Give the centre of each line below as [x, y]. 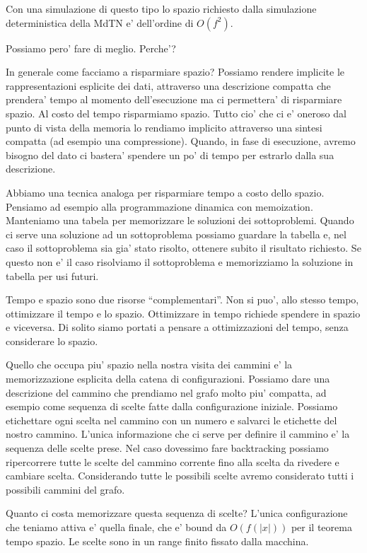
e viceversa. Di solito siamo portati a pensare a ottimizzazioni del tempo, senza [177, 327]
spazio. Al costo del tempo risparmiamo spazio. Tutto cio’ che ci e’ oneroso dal [176, 113]
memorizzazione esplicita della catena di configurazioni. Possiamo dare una [168, 379]
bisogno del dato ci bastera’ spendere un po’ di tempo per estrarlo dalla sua [170, 155]
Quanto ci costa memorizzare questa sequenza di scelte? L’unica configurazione [177, 513]
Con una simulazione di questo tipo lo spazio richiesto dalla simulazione [161, 8]
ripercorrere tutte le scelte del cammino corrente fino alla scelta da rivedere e [173, 461]
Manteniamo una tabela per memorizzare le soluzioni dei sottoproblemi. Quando [180, 220]
